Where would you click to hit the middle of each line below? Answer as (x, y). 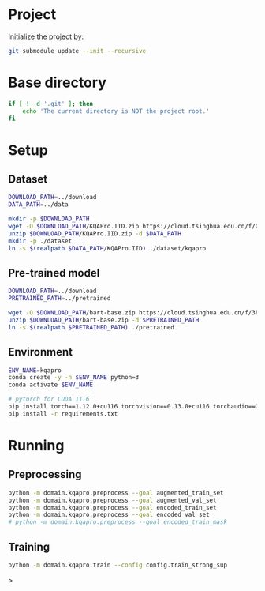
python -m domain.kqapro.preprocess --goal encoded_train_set (112, 507)
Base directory (57, 83)
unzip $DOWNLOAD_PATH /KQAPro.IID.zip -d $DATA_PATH (95, 233)
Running (36, 445)
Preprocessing (45, 474)
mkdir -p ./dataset (40, 241)
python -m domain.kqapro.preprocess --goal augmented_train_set (116, 493)
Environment (41, 352)
